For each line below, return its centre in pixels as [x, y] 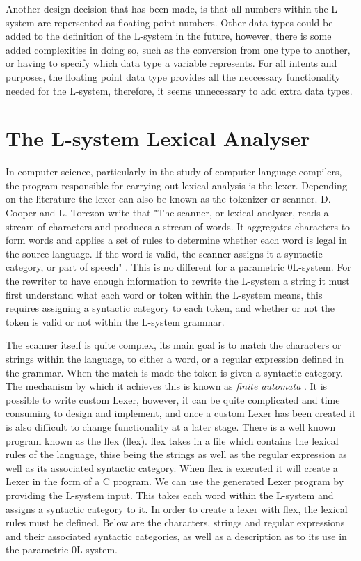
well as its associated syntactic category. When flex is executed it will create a [172, 467]
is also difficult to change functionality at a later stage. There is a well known [171, 426]
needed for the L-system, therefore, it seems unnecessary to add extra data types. [179, 90]
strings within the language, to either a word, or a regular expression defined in [175, 358]
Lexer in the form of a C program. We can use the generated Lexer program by [175, 481]
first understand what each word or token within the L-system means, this [164, 294]
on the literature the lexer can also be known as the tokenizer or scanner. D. [168, 199]
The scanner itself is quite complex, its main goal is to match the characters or [174, 345]
